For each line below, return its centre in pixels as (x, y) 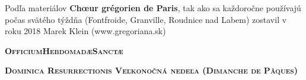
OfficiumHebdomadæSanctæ (64, 50)
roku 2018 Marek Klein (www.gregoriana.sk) (85, 31)
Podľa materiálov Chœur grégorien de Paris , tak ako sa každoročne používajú (153, 8)
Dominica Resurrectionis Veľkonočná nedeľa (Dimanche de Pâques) (151, 70)
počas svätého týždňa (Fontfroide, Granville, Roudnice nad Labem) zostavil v (146, 19)
